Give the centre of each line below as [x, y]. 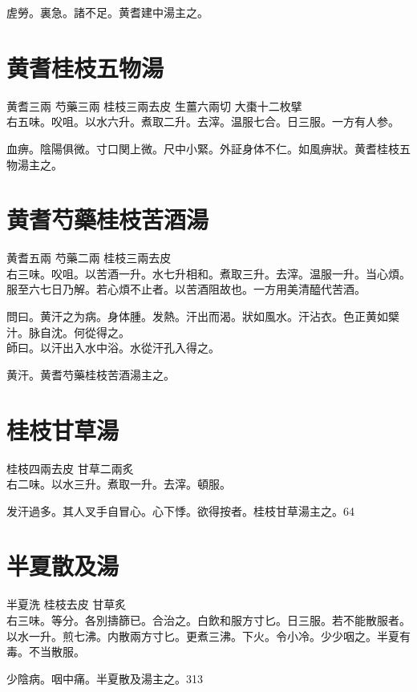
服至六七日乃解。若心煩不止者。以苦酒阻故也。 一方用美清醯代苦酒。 [186, 289]
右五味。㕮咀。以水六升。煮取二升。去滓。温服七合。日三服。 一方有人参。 [203, 121]
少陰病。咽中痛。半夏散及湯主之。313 [105, 678]
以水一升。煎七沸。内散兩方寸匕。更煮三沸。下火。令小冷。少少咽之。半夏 [203, 635]
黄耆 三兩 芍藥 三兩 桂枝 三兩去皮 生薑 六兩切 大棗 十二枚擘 [154, 105]
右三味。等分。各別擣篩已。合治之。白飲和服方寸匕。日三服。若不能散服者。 [208, 620]
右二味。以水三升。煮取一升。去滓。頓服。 [119, 484]
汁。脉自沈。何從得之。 [68, 332]
